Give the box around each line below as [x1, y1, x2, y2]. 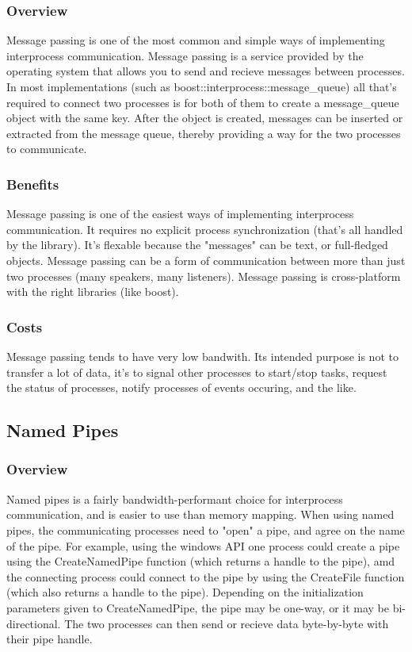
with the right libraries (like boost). [6, 283, 179, 300]
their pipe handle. [6, 631, 93, 647]
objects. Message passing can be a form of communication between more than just [6, 251, 406, 268]
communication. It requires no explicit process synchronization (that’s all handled [6, 221, 403, 237]
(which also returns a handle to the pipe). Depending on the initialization [6, 584, 364, 600]
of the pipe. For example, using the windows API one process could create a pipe [6, 537, 400, 554]
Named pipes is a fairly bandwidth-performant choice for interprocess [6, 490, 343, 507]
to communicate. [6, 140, 87, 157]
